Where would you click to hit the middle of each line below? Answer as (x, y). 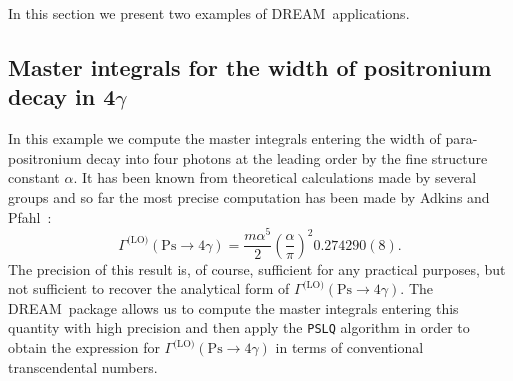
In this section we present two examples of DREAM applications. (209, 13)
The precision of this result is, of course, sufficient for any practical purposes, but (257, 268)
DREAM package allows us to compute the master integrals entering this (233, 307)
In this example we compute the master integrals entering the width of (224, 138)
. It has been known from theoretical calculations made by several (275, 177)
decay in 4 (62, 96)
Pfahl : (30, 216)
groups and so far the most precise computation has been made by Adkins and (249, 196)
